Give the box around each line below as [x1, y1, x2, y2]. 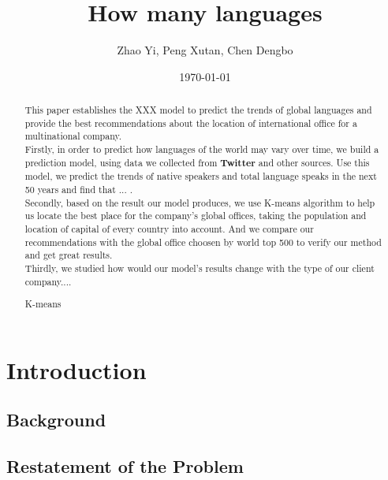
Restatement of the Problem [6, 454, 244, 478]
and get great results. [24, 248, 113, 262]
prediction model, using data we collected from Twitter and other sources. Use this [24, 155, 370, 169]
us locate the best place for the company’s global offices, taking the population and [24, 209, 367, 222]
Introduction [6, 353, 147, 385]
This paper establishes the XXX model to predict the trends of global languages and [24, 103, 372, 117]
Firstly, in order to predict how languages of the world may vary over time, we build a [24, 143, 379, 156]
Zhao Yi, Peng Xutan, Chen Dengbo [117, 42, 293, 58]
